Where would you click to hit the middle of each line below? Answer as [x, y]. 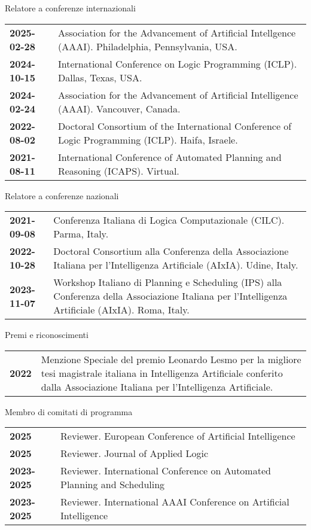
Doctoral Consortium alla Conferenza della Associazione [171, 251]
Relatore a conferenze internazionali [70, 8]
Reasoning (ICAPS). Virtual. [118, 170]
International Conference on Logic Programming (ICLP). [177, 63]
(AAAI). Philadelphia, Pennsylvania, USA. [147, 46]
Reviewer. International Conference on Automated [166, 471]
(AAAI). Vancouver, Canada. [119, 108]
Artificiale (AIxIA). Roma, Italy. [121, 310]
